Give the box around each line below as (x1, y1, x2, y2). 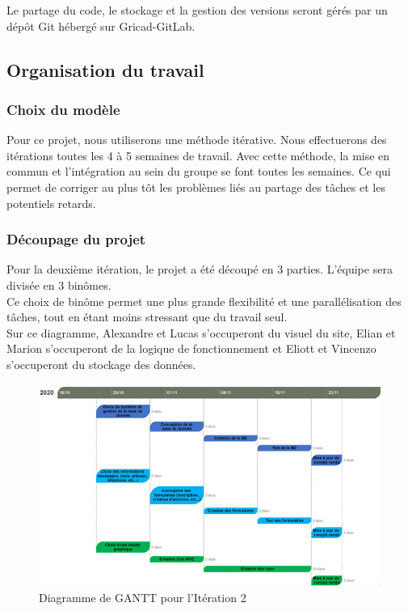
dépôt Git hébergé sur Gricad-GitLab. (6, 17, 196, 34)
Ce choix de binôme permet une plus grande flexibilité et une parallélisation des (6, 292, 402, 309)
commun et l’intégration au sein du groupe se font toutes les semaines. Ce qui (6, 163, 391, 180)
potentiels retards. (6, 194, 96, 211)
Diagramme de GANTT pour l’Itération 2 (39, 589, 246, 606)
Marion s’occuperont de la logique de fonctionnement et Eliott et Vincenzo (6, 340, 376, 357)
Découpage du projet (6, 229, 146, 249)
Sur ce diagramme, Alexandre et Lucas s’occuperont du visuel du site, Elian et (6, 324, 396, 341)
